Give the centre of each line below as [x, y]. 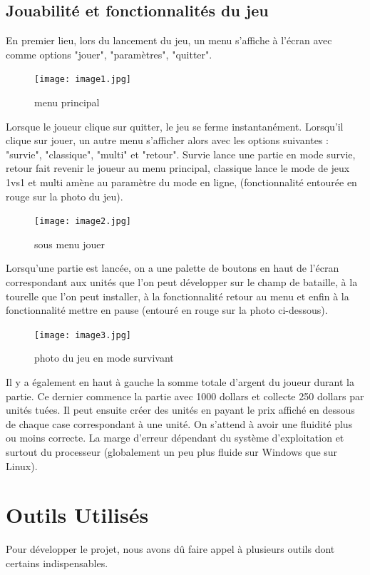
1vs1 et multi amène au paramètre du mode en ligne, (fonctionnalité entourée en [181, 182]
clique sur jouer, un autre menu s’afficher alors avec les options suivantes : [167, 140]
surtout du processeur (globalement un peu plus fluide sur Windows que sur [172, 452]
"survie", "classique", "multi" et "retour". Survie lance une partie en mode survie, [181, 154]
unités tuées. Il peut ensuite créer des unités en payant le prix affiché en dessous [180, 410]
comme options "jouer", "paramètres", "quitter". [109, 54]
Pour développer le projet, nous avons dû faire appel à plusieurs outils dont [170, 549]
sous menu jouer [70, 244]
